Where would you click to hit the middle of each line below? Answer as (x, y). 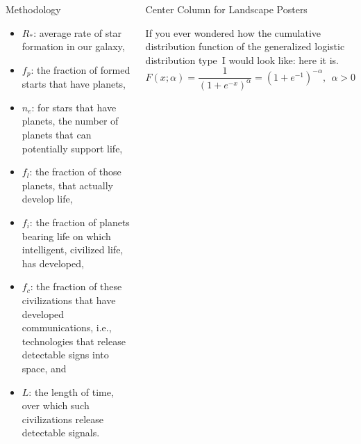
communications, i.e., (67, 327)
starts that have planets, (74, 84)
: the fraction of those (75, 172)
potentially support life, (72, 148)
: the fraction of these (76, 286)
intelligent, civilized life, (73, 249)
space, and (44, 368)
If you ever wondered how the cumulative (233, 32)
